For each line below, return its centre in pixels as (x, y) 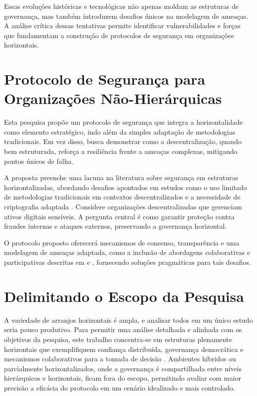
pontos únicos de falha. (39, 161)
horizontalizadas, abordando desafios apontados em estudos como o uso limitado (126, 187)
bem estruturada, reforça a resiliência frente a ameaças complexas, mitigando (121, 151)
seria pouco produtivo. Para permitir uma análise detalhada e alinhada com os (123, 329)
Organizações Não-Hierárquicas (113, 98)
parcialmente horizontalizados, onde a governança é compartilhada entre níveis (123, 368)
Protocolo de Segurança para (105, 79)
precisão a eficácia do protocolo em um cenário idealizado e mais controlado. (120, 387)
